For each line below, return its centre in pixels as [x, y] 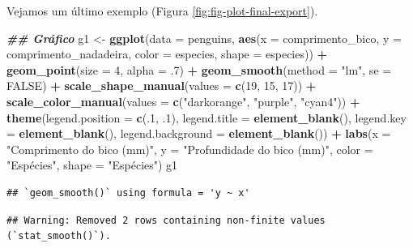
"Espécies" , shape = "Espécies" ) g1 [92, 165]
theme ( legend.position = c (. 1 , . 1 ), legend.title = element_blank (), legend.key [206, 117]
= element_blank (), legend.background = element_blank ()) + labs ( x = [199, 133]
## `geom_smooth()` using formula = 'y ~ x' [128, 192]
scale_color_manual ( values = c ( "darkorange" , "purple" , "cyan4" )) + [183, 101]
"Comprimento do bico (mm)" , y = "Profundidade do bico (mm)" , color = [190, 149]
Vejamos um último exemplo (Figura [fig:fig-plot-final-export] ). [162, 11]
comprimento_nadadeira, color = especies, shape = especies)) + [167, 54]
